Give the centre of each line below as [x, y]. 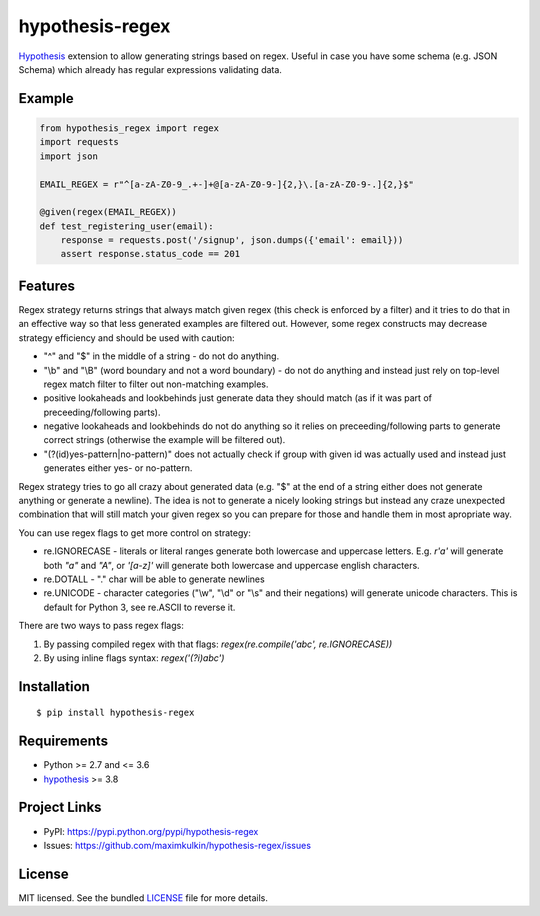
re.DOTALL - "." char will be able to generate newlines [154, 579]
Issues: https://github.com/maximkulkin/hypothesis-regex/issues [177, 845]
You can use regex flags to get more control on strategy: [135, 532]
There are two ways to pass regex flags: [101, 626]
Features [46, 285]
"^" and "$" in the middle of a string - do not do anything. [161, 356]
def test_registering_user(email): [126, 226]
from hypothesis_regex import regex [129, 128]
